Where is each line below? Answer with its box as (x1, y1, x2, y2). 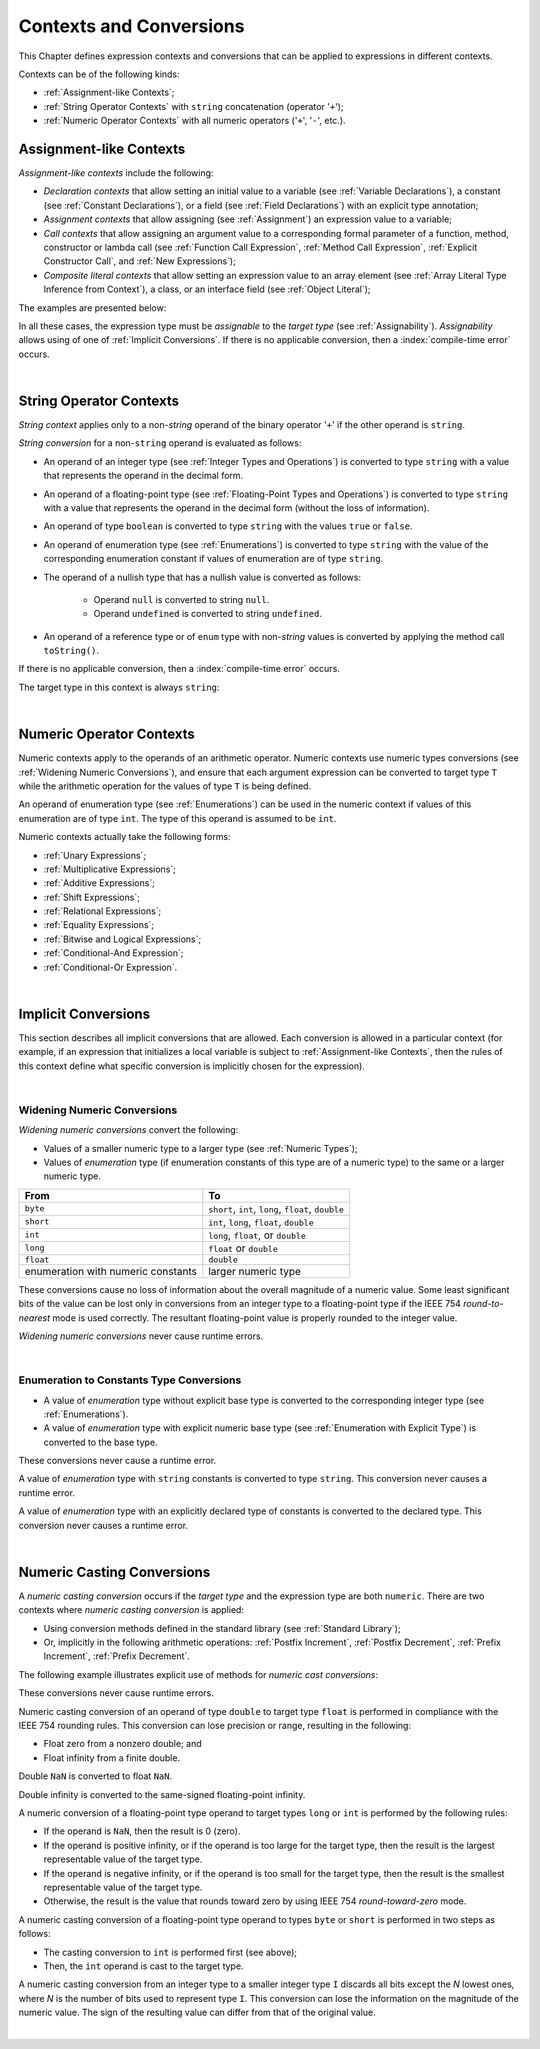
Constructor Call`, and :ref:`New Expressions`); (43, 255, 237, 267)
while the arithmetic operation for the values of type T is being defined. (18, 780, 312, 792)
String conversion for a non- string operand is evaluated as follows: (18, 437, 302, 449)
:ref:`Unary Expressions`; (43, 849, 147, 861)
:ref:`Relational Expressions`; (43, 905, 162, 917)
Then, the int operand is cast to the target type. (43, 1960, 244, 1972)
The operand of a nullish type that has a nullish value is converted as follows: (43, 571, 362, 583)
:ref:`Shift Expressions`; (43, 891, 140, 903)
